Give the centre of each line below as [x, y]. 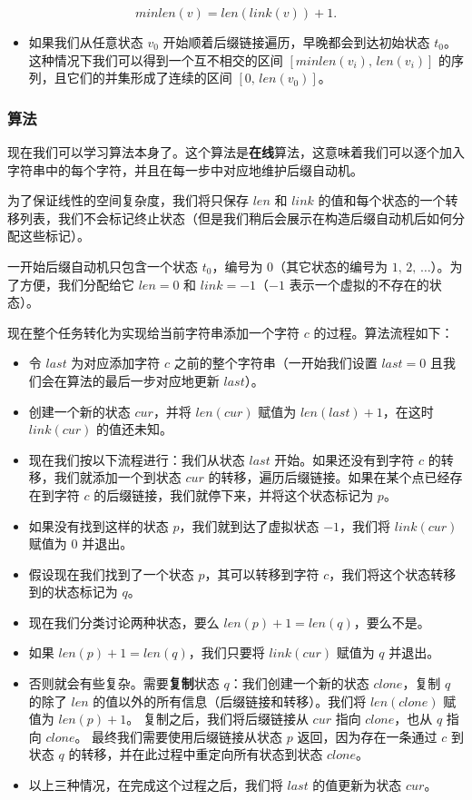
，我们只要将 [226, 652]
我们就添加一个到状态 [118, 477]
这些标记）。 [54, 236]
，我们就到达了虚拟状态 [249, 525]
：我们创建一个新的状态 [299, 683]
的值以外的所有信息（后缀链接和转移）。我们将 [230, 701]
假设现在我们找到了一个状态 [111, 573]
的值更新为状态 [357, 785]
